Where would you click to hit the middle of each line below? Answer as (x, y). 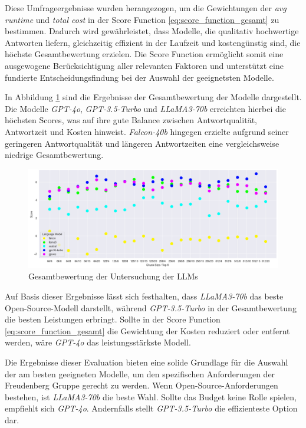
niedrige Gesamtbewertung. (54, 155)
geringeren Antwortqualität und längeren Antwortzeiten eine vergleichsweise (142, 143)
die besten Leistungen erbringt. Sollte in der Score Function (113, 319)
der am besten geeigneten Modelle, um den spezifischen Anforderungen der (140, 373)
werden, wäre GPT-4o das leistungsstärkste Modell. (98, 342)
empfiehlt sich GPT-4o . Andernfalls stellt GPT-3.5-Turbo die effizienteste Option (151, 408)
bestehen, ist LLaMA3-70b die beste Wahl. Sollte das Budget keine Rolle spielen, (151, 396)
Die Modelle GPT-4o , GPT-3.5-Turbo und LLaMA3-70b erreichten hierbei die (145, 108)
